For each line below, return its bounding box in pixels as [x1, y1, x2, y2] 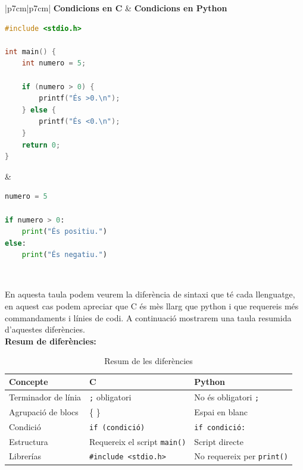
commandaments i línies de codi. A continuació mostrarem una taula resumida [5, 311, 292, 324]
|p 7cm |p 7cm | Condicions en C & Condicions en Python [5, 2, 227, 14]
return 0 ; [21, 140, 61, 149]
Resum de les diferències [104, 355, 193, 367]
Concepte [9, 375, 48, 388]
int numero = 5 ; [21, 59, 86, 68]
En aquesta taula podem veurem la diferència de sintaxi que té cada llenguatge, [5, 288, 295, 300]
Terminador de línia [9, 390, 82, 403]
